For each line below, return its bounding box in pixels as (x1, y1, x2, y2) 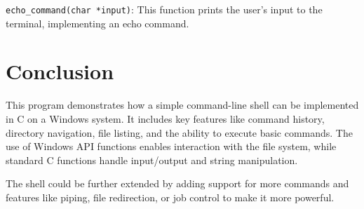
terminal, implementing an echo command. (6, 15, 189, 30)
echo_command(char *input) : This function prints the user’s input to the (6, 2, 323, 16)
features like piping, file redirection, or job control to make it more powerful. (6, 189, 335, 204)
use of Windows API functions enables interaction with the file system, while (6, 139, 337, 154)
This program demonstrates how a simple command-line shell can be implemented (6, 97, 359, 112)
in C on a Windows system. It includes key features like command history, (6, 111, 325, 126)
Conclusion (6, 57, 114, 86)
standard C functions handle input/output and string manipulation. (6, 152, 298, 167)
